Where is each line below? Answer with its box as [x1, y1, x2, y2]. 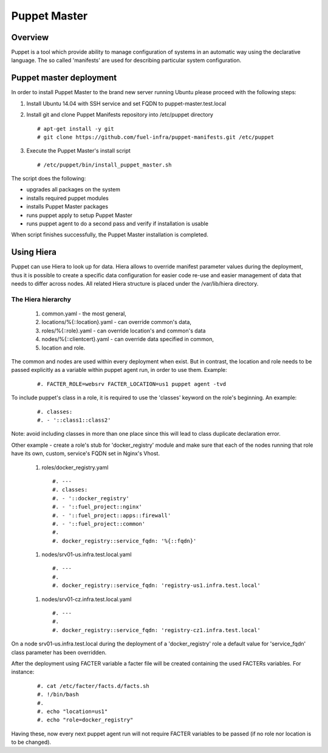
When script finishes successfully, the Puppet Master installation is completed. [11, 231, 209, 238]
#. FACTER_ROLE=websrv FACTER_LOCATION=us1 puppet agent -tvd [37, 380, 227, 387]
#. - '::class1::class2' [37, 416, 111, 424]
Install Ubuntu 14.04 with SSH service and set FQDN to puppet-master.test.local [26, 100, 227, 107]
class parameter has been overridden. [11, 648, 107, 656]
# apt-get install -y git [37, 125, 115, 132]
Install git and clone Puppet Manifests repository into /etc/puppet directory [26, 111, 214, 119]
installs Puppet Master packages [26, 203, 109, 210]
